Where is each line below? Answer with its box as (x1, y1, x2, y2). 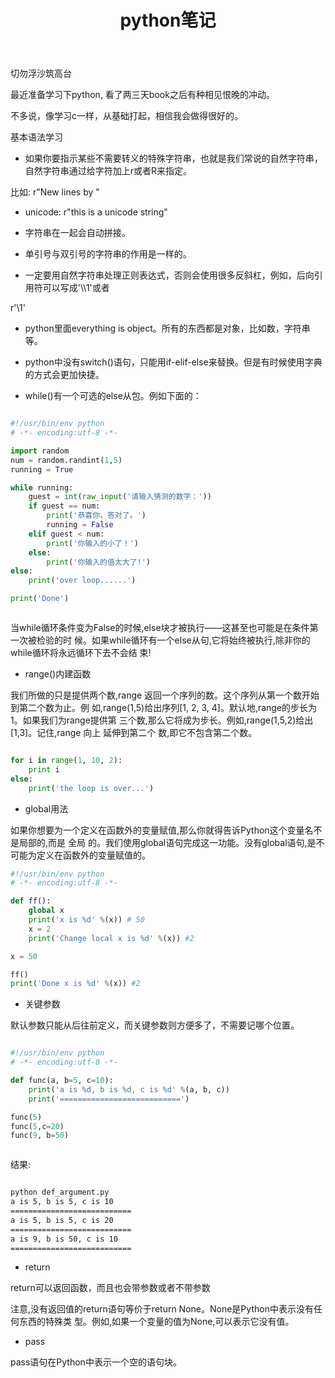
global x (28, 906, 65, 916)
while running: (10, 482, 74, 493)
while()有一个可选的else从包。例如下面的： (24, 390, 202, 402)
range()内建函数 (24, 668, 92, 680)
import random (10, 446, 70, 456)
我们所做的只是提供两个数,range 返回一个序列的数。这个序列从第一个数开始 (10, 689, 320, 701)
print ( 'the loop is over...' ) (28, 783, 155, 793)
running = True (10, 464, 74, 475)
